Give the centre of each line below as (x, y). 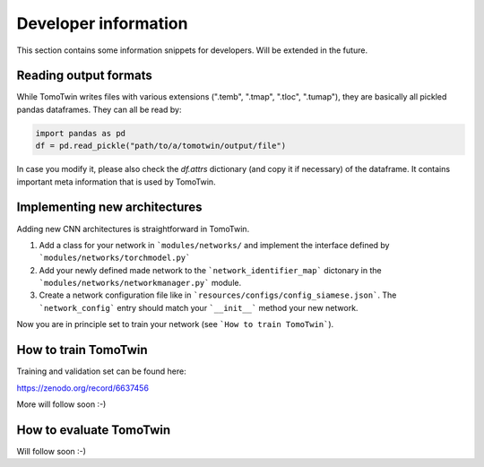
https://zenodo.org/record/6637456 (83, 388)
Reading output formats (84, 76)
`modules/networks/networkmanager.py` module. (140, 283)
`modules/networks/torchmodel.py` (115, 258)
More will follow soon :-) (61, 404)
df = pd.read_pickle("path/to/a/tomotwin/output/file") (161, 146)
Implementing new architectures (109, 208)
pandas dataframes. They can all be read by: (99, 109)
